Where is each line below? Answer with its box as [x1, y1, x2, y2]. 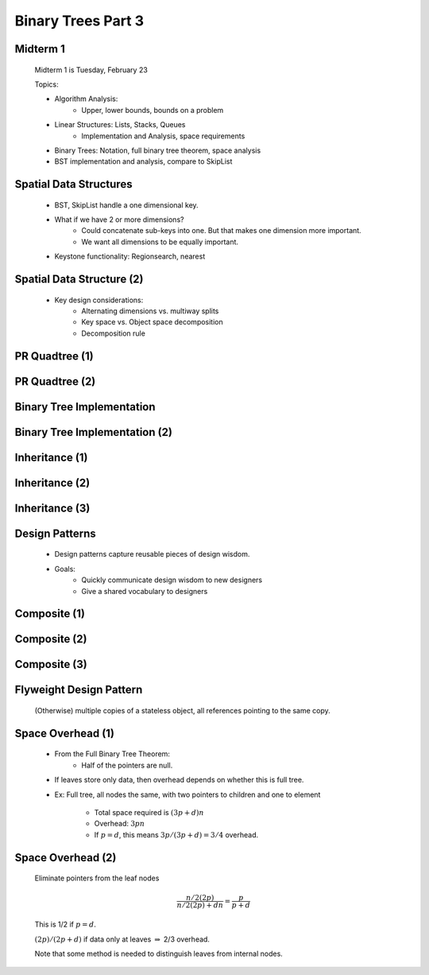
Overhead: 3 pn [94, 819, 145, 829]
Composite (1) [14, 607, 86, 620]
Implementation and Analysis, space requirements [81, 131, 245, 141]
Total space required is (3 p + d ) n [94, 807, 204, 817]
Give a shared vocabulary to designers [81, 586, 208, 596]
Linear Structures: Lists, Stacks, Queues [54, 120, 186, 130]
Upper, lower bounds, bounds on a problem [81, 105, 224, 115]
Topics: [34, 80, 59, 89]
